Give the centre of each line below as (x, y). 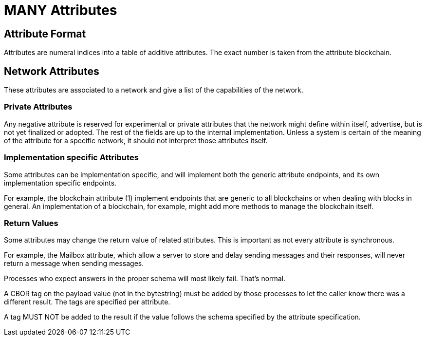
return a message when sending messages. (74, 264)
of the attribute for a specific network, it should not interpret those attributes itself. (136, 140)
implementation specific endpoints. (60, 183)
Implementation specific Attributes (71, 158)
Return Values (31, 223)
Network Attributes (52, 71)
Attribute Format (45, 34)
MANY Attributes (61, 10)
